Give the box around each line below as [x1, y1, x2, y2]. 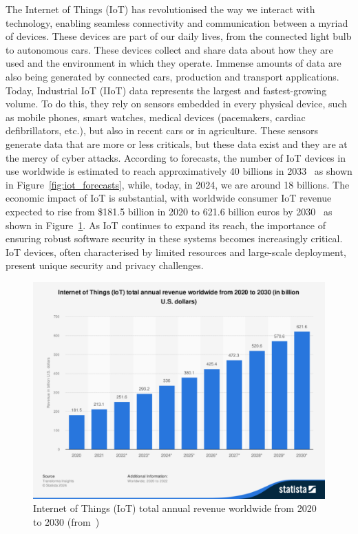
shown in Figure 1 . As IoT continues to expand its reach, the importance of [6, 217, 326, 232]
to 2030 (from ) [33, 514, 100, 528]
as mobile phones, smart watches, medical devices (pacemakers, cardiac [6, 109, 306, 124]
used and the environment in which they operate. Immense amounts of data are [6, 56, 341, 70]
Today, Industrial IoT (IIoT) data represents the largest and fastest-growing [6, 83, 327, 97]
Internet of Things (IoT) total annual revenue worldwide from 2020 [33, 501, 317, 515]
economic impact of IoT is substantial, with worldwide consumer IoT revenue [6, 191, 332, 205]
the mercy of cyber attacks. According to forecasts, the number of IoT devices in [6, 150, 346, 164]
